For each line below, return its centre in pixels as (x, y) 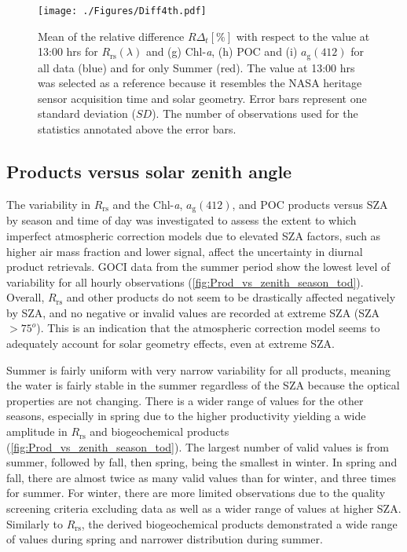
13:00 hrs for (68, 51)
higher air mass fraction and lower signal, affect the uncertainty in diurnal (185, 251)
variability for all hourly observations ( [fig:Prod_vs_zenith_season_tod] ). (185, 281)
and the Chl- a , (148, 204)
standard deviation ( (87, 113)
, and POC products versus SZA (310, 204)
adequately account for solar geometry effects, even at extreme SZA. (170, 344)
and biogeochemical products (159, 431)
